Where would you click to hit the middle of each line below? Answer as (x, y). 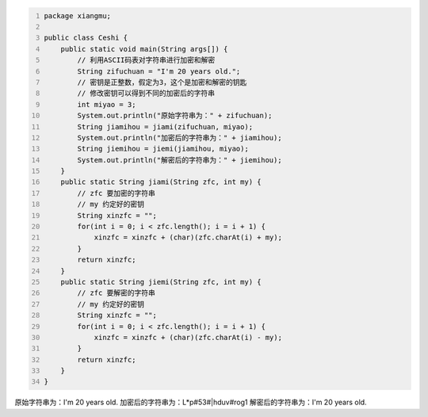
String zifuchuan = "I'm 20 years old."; (159, 71)
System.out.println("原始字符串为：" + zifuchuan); (175, 116)
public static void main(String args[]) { (144, 49)
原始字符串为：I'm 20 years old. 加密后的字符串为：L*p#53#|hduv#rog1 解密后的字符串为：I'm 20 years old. (191, 402)
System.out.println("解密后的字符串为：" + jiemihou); (180, 160)
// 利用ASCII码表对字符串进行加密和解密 (146, 60)
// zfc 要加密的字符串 (117, 193)
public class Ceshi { (86, 38)
